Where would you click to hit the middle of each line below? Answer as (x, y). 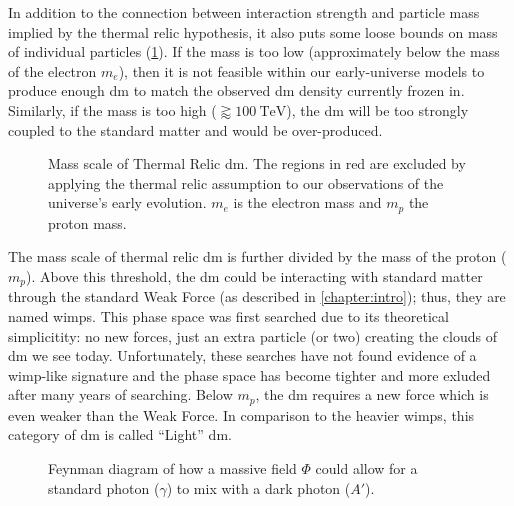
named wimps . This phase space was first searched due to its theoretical (228, 316)
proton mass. (87, 222)
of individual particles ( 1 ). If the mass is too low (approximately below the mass (254, 51)
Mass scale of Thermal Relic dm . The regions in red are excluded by (257, 163)
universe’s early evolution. (127, 202)
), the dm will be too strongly (377, 109)
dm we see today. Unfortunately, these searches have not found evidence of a (242, 355)
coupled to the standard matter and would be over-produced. (195, 129)
